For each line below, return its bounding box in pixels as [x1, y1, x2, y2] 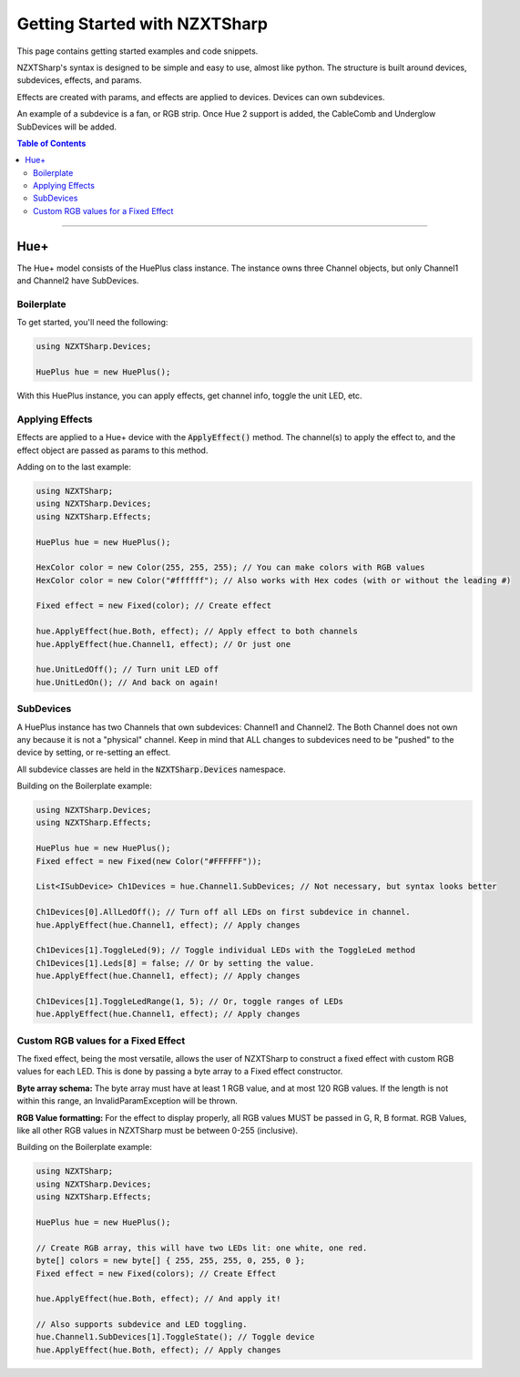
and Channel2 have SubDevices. [16, 275, 139, 286]
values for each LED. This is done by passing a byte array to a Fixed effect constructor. [16, 1066, 343, 1077]
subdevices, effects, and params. [16, 75, 143, 86]
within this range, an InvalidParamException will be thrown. [16, 1095, 239, 1106]
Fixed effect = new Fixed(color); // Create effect [36, 601, 272, 611]
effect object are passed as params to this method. [16, 445, 209, 456]
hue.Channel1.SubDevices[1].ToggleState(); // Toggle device [36, 1331, 315, 1342]
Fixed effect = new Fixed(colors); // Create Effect [36, 1268, 277, 1279]
